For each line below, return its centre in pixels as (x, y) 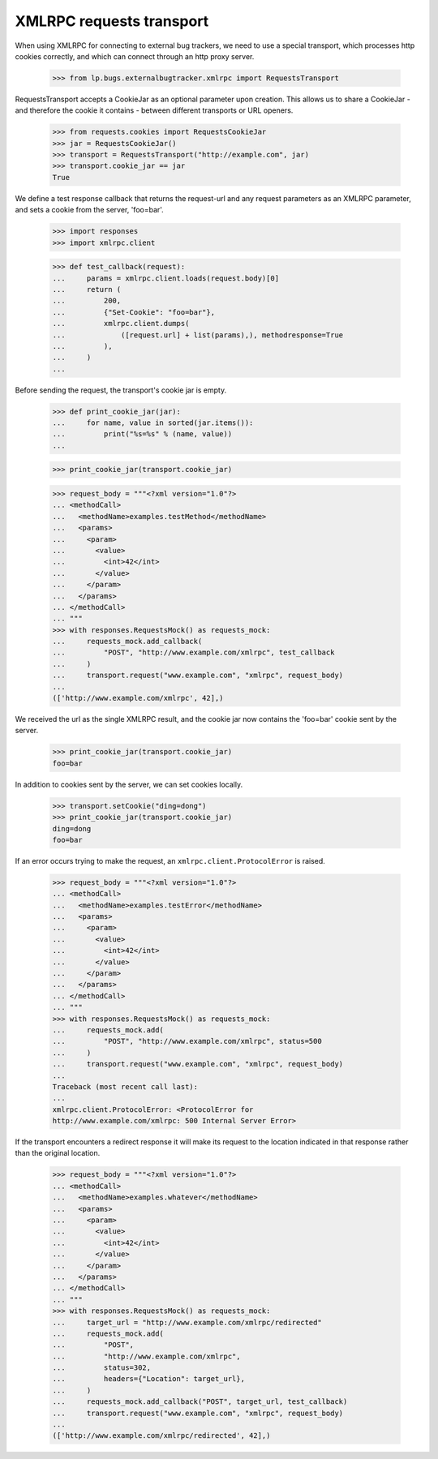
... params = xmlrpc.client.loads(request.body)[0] (166, 278)
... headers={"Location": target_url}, (148, 1379)
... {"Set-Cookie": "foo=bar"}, (133, 312)
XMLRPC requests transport (112, 21)
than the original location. (58, 1153)
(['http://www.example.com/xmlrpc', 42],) (138, 698)
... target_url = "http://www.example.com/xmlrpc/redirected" (187, 1322)
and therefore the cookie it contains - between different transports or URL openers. (154, 110)
